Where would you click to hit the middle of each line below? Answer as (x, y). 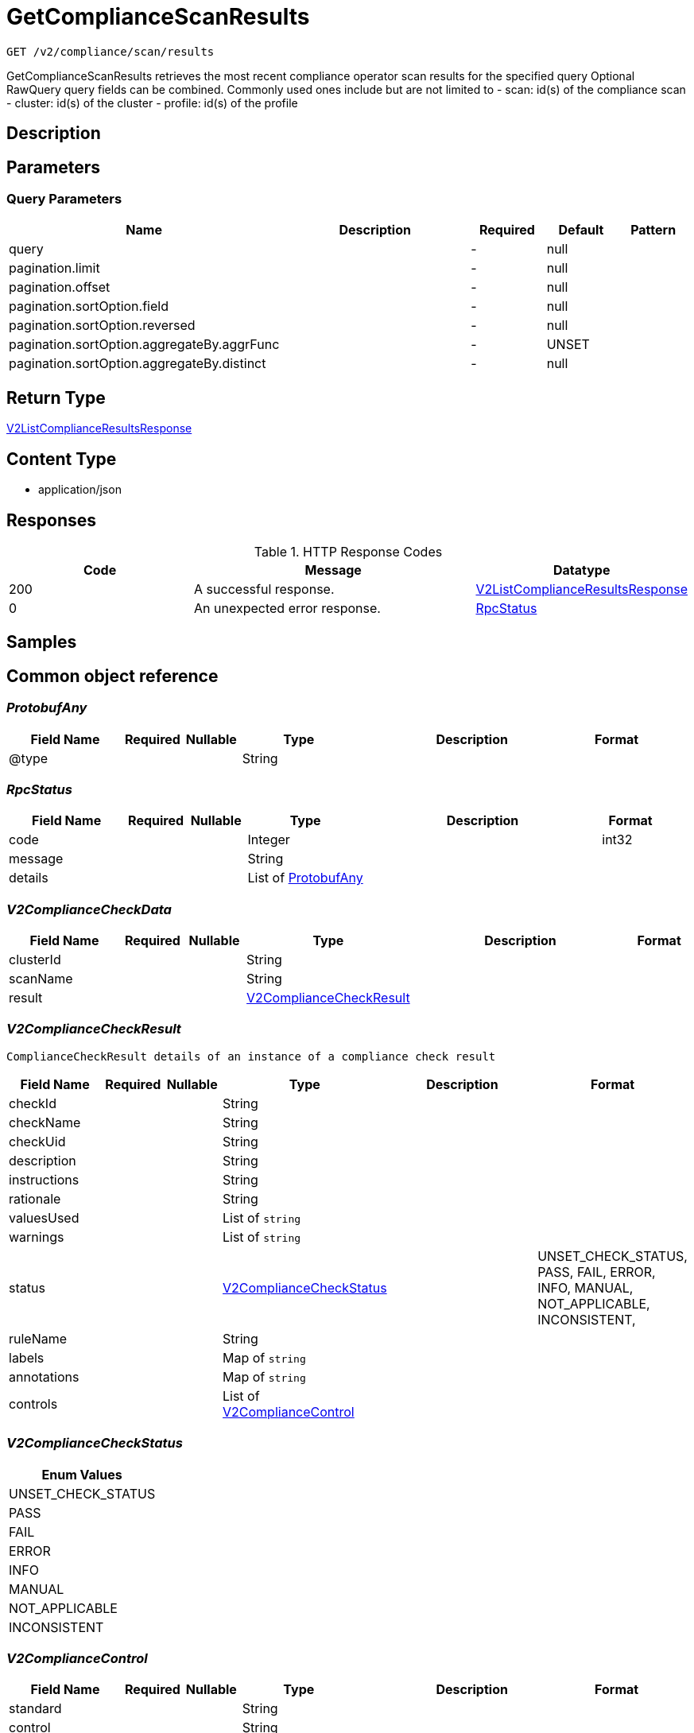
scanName (41, 979)
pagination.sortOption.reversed (102, 326)
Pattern (653, 230)
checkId (33, 1103)
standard (35, 1709)
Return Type (56, 397)
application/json (80, 490)
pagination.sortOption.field (89, 306)
